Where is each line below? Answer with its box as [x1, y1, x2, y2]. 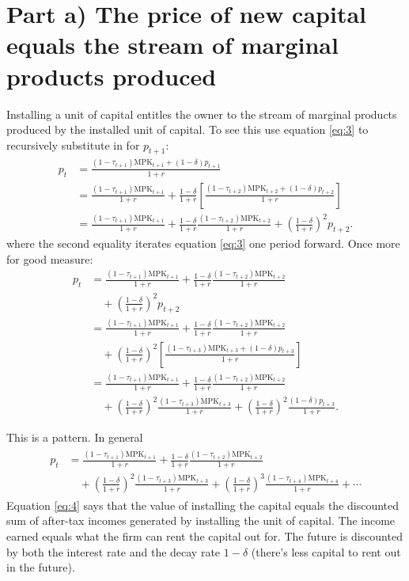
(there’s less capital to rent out [251, 543, 401, 560]
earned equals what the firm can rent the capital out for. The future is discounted [6, 528, 403, 545]
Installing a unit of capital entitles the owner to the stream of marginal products [6, 105, 397, 122]
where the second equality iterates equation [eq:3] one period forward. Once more [6, 234, 400, 251]
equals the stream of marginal [6, 28, 339, 61]
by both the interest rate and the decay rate [6, 543, 221, 560]
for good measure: [6, 250, 93, 267]
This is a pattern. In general [6, 428, 143, 445]
